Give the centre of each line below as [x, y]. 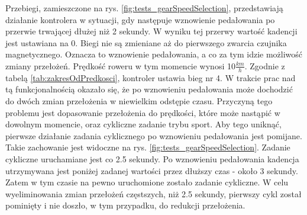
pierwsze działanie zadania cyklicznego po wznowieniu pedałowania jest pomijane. [154, 135]
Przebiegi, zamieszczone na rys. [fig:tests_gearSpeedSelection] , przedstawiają [144, 8]
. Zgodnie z [265, 65]
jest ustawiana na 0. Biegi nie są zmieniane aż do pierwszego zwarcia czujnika [146, 42]
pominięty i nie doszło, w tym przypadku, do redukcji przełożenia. [125, 205]
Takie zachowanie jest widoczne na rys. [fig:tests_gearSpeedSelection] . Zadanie [148, 147]
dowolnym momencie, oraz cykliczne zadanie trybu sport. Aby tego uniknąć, [143, 124]
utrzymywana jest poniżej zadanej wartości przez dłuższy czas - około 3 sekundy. [152, 170]
